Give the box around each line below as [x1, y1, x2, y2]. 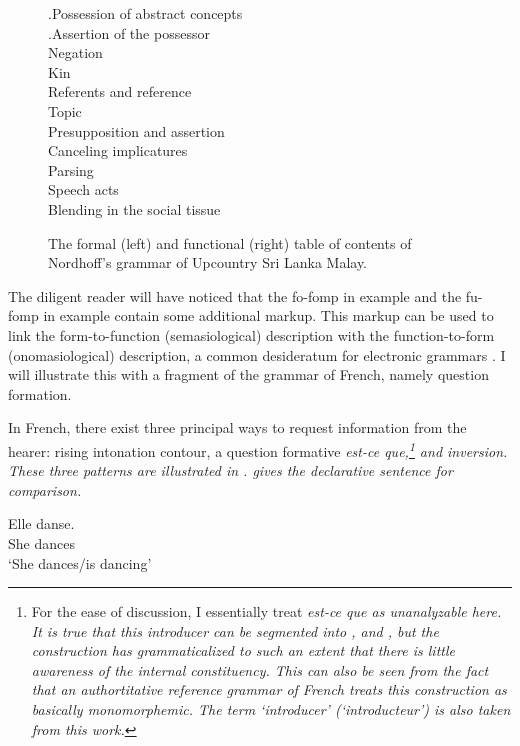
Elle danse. [8, 513, 75, 534]
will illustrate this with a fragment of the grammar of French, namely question [8, 364, 489, 385]
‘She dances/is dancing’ [8, 552, 152, 573]
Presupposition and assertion [48, 120, 225, 141]
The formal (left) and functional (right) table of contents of [48, 232, 412, 253]
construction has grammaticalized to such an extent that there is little [31, 640, 455, 661]
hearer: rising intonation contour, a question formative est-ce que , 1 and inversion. [8, 437, 508, 461]
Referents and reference [48, 81, 192, 102]
